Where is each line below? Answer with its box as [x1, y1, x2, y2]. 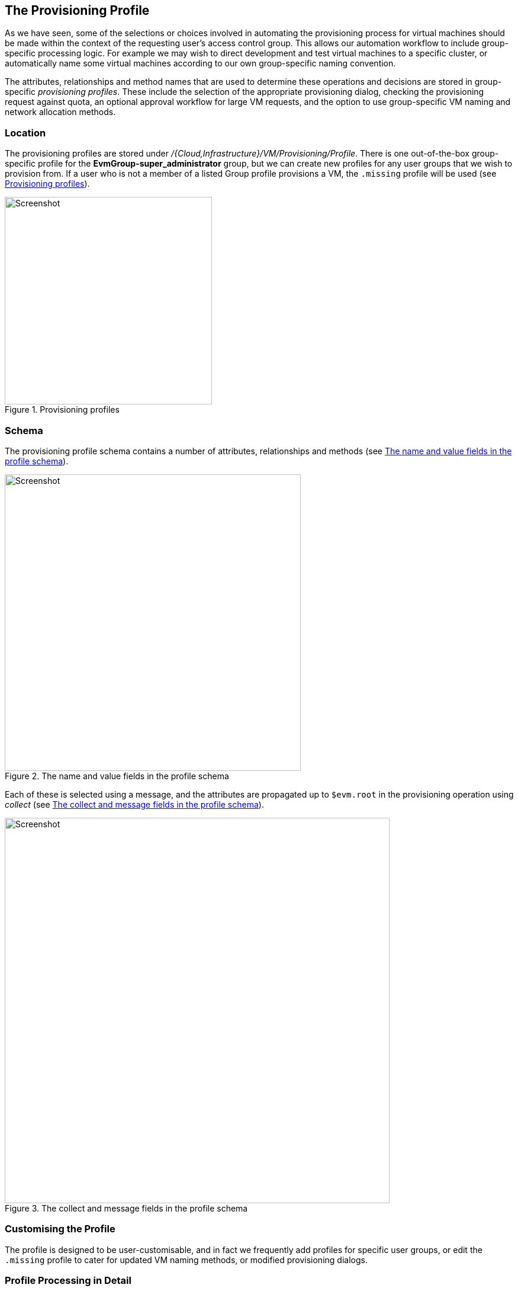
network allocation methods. [5, 107, 116, 117]
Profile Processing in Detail [5, 1274, 131, 1287]
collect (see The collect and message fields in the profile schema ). [5, 799, 264, 809]
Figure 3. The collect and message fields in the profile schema [5, 1203, 248, 1213]
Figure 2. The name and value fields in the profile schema [5, 770, 229, 781]
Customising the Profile [5, 1223, 115, 1235]
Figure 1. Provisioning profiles [5, 404, 120, 415]
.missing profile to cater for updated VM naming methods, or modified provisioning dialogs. [5, 1254, 368, 1265]
